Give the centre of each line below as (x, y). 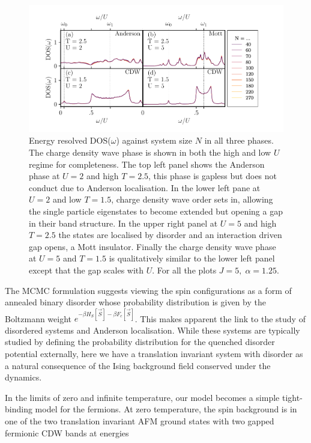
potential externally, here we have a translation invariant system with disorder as (154, 353)
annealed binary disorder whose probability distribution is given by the (135, 302)
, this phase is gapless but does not (213, 176)
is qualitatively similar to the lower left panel (192, 258)
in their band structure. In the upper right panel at (123, 223)
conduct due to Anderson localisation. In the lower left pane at (145, 187)
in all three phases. (239, 140)
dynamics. (23, 377)
